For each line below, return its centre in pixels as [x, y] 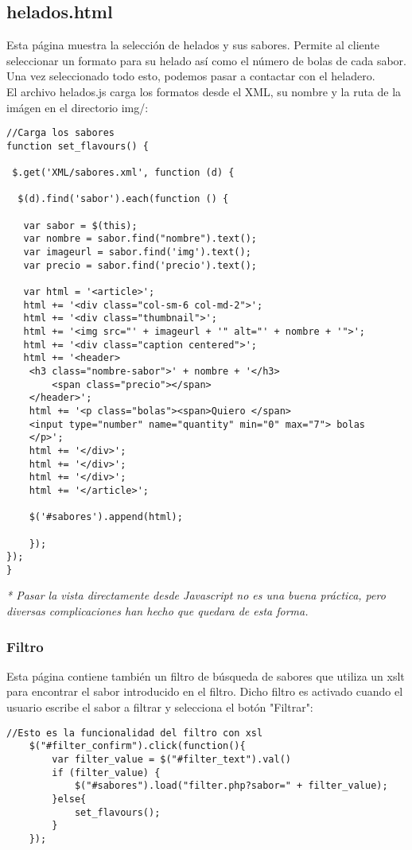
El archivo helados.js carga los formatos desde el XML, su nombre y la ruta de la [204, 91]
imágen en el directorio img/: [78, 107]
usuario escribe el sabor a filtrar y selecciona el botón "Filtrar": [160, 707]
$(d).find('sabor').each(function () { [123, 199]
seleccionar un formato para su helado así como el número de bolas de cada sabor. [206, 60]
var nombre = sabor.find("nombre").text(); [140, 239]
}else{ [69, 799]
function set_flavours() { [78, 146]
